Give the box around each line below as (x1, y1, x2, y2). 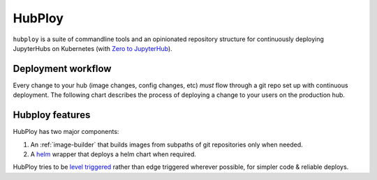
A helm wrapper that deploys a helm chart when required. (30, 150, 197, 158)
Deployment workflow (13, 63, 112, 75)
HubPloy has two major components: (13, 128, 119, 136)
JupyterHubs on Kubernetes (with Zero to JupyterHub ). (13, 44, 172, 52)
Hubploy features (13, 109, 91, 121)
